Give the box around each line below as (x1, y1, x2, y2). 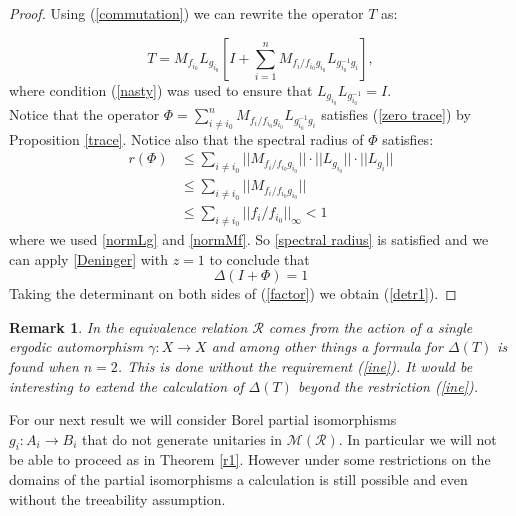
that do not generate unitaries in (81, 428, 283, 449)
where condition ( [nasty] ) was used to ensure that (9, 79, 313, 100)
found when (9, 355, 79, 376)
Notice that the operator (9, 104, 160, 125)
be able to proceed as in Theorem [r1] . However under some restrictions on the (9, 449, 491, 470)
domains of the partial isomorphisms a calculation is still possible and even (9, 469, 468, 490)
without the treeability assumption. (9, 488, 226, 509)
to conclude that (209, 248, 310, 269)
